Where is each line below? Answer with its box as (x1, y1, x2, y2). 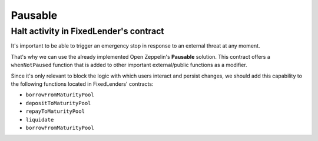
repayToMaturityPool (25, 108, 85, 115)
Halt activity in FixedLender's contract (11, 26, 164, 36)
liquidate (25, 116, 54, 123)
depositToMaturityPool (25, 100, 91, 106)
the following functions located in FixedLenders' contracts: (11, 80, 154, 88)
